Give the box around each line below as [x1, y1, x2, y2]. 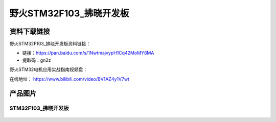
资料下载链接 [9, 27, 50, 36]
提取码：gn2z [22, 57, 51, 63]
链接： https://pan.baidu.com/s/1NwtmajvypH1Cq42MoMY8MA [22, 50, 154, 56]
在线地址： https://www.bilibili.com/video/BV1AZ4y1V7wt [9, 76, 130, 82]
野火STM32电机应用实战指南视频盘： [9, 66, 88, 72]
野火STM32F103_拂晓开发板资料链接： [9, 41, 91, 47]
